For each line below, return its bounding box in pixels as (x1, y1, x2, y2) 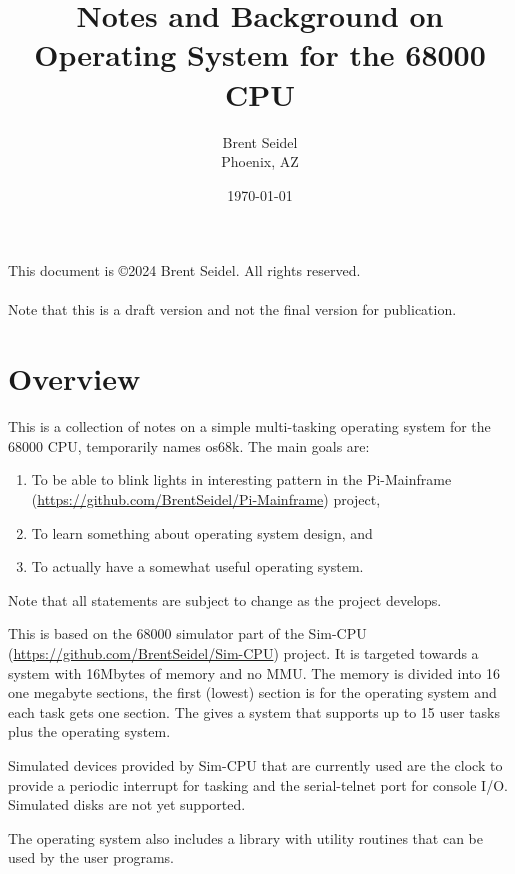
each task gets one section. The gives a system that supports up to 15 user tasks (8, 701, 501, 722)
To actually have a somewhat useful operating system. (31, 556, 364, 577)
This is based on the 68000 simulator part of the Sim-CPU (8, 623, 367, 644)
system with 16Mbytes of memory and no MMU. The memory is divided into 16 (8, 662, 500, 683)
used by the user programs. (8, 847, 175, 868)
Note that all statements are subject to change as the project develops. (8, 589, 442, 610)
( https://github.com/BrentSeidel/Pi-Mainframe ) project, (31, 488, 381, 509)
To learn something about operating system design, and (31, 522, 373, 543)
